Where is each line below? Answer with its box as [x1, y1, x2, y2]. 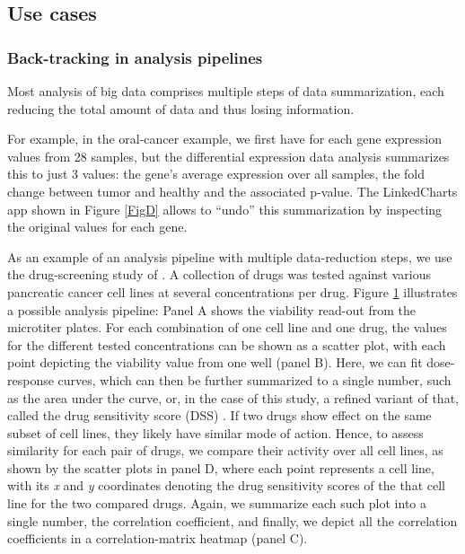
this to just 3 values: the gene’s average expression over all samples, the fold [7, 164, 426, 183]
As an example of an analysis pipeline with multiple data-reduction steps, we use [7, 247, 452, 266]
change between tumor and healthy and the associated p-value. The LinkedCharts [7, 181, 458, 200]
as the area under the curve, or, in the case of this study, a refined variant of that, [7, 388, 459, 407]
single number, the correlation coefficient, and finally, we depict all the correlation [7, 511, 458, 530]
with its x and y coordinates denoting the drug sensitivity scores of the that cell [7, 476, 445, 495]
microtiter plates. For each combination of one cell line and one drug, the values [7, 318, 447, 337]
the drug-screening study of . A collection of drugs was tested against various [7, 265, 432, 284]
